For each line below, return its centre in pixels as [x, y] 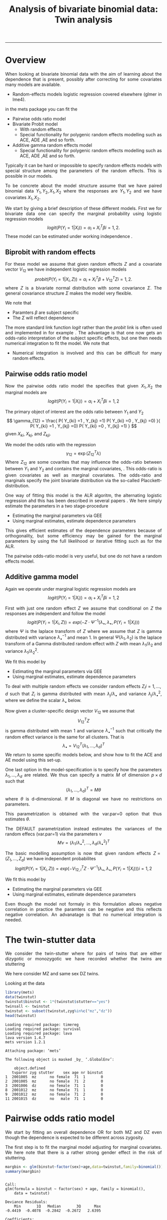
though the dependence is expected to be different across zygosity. [75, 1137]
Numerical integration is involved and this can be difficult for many [87, 353]
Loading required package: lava [39, 1033]
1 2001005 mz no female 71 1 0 [54, 1077]
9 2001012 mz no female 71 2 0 [54, 1094]
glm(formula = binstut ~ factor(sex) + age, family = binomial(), [75, 1189]
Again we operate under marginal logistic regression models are [71, 589]
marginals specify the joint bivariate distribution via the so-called [73, 480]
